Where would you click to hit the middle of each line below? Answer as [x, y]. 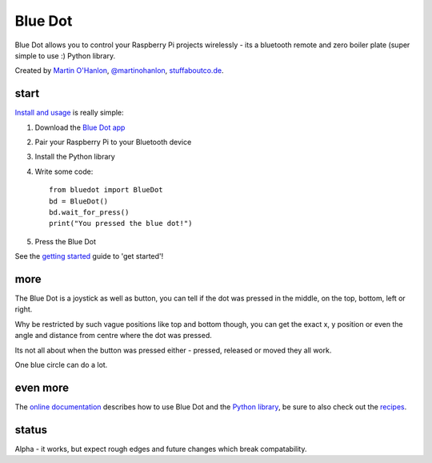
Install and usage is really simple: [69, 113]
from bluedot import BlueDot [106, 190]
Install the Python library [75, 157]
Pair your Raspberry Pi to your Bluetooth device [113, 142]
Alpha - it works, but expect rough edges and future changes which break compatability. [161, 449]
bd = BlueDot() [79, 201]
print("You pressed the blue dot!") [121, 223]
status [31, 430]
